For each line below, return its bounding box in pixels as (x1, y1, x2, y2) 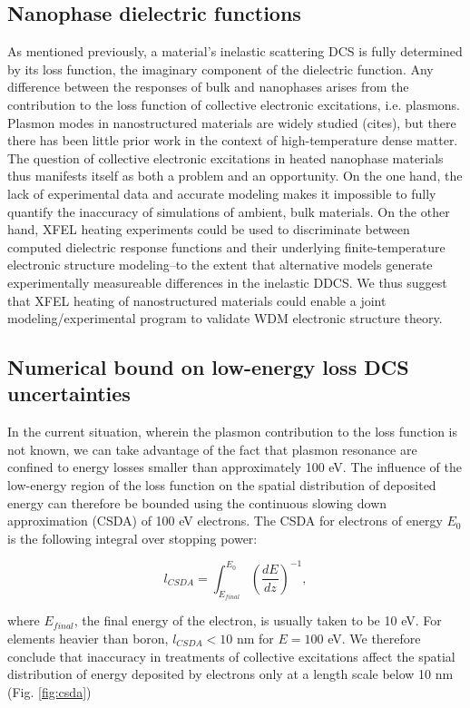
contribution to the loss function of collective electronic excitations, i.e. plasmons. (7, 94, 461, 113)
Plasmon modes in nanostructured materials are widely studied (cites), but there (7, 113, 456, 132)
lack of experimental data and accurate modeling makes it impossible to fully (7, 183, 436, 202)
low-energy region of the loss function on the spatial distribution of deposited (7, 476, 436, 495)
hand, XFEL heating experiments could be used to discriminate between (7, 220, 410, 239)
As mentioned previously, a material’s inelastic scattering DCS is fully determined (7, 42, 463, 61)
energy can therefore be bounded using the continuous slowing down (7, 493, 387, 512)
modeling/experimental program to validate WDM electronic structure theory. (7, 309, 443, 328)
